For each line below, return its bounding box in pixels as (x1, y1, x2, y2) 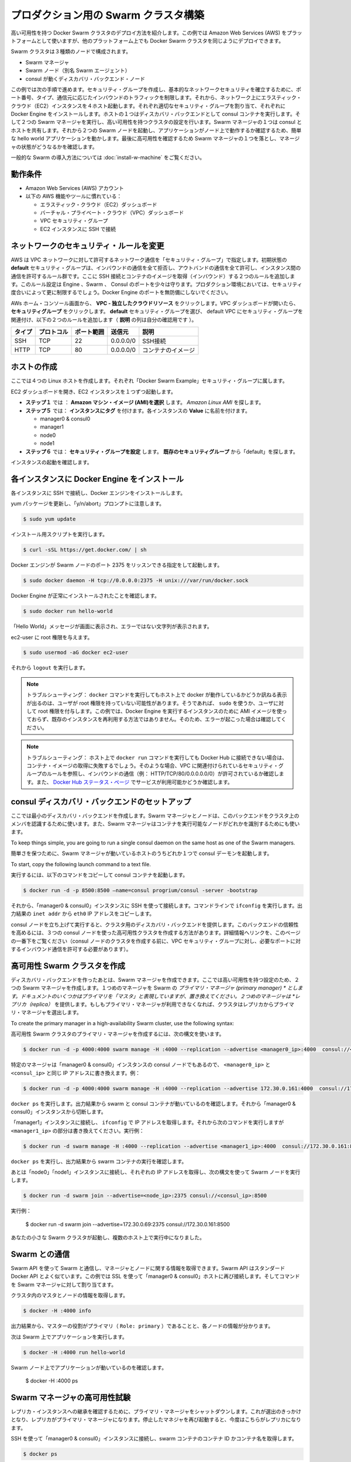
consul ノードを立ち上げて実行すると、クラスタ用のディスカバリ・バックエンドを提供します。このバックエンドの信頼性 (11, 921, 299, 928)
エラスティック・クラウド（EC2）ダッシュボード (40, 201, 157, 208)
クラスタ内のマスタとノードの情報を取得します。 (11, 1292, 129, 1299)
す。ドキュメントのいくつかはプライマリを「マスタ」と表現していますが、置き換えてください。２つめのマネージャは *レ (11, 992, 301, 999)
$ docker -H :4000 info (23, 1308, 92, 1314)
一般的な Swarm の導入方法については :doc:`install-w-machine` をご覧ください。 (11, 154, 205, 161)
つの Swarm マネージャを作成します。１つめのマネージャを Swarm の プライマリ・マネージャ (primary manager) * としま (11, 984, 303, 991)
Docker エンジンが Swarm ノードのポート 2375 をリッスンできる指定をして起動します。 (11, 561, 223, 568)
